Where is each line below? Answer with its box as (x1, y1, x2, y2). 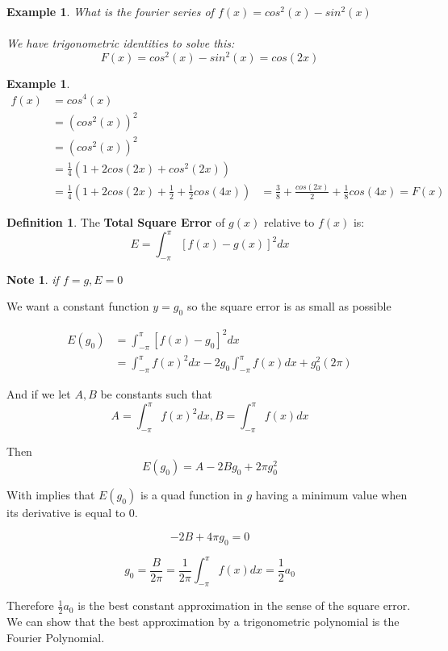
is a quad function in (140, 486, 243, 503)
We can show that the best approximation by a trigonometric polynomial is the (6, 612, 400, 629)
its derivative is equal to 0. (6, 504, 138, 521)
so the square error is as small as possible (186, 298, 391, 315)
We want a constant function (6, 298, 149, 315)
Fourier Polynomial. (6, 628, 105, 645)
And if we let (6, 385, 71, 402)
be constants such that (100, 385, 212, 402)
